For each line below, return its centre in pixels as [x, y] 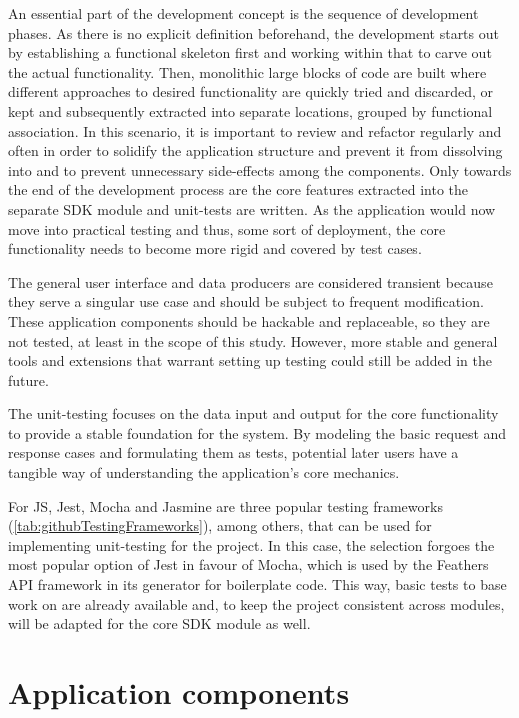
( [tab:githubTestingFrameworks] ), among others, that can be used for [220, 525]
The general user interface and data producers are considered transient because [250, 281]
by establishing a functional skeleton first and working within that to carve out [250, 52]
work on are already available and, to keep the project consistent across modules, [256, 603]
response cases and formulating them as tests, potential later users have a [233, 452]
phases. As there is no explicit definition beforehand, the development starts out [253, 32]
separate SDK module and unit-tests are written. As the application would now [252, 208]
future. [28, 379]
